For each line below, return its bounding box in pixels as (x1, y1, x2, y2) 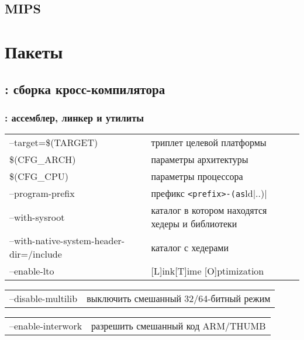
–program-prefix (9, 186, 75, 200)
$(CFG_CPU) (9, 169, 69, 183)
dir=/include (9, 247, 62, 261)
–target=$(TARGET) (9, 136, 98, 150)
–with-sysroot (9, 210, 65, 224)
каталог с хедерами (151, 240, 229, 254)
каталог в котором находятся (151, 203, 267, 217)
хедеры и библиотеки (151, 217, 237, 231)
